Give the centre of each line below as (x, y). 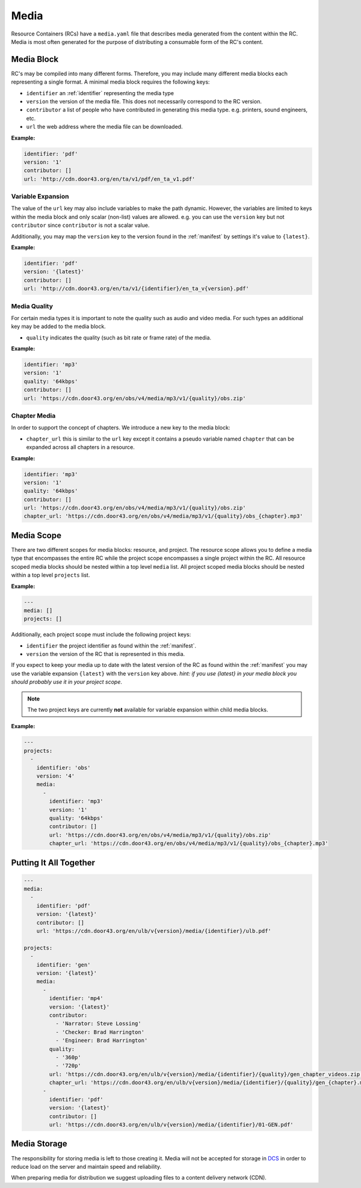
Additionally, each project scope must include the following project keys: (101, 634)
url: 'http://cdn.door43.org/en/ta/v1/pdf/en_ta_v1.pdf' (110, 179)
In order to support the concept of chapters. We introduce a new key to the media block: (121, 428)
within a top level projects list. (51, 575)
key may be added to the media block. (59, 326)
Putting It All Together (53, 863)
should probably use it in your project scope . (67, 682)
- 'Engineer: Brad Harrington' (101, 1041)
